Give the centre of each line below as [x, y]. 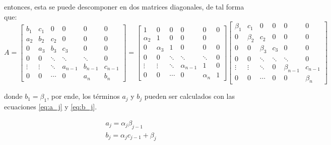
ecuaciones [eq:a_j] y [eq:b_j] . [51, 107]
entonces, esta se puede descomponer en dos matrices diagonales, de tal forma [124, 7]
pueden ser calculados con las [189, 96]
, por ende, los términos [83, 96]
